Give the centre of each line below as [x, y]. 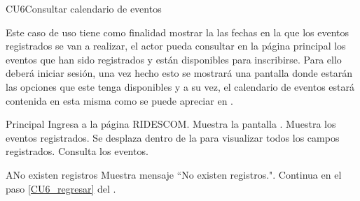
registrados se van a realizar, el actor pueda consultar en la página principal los [176, 46]
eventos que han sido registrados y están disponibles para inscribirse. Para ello [174, 59]
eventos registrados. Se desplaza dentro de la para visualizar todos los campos [173, 137]
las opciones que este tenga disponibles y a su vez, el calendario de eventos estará [180, 86]
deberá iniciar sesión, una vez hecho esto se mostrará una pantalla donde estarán [179, 73]
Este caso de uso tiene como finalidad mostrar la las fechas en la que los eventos [178, 32]
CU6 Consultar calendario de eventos [84, 8]
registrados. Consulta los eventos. [77, 151]
